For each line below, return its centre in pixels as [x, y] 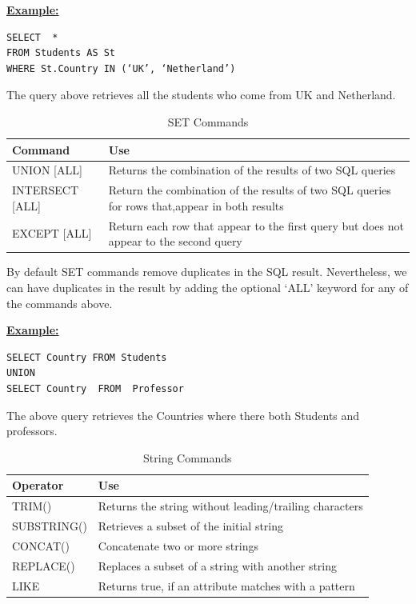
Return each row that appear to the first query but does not [256, 225]
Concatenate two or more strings [178, 545]
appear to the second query [175, 241]
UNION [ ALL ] [47, 170]
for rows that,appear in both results [196, 205]
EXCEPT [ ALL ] [52, 233]
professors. [32, 431]
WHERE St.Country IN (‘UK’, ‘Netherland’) [121, 68]
